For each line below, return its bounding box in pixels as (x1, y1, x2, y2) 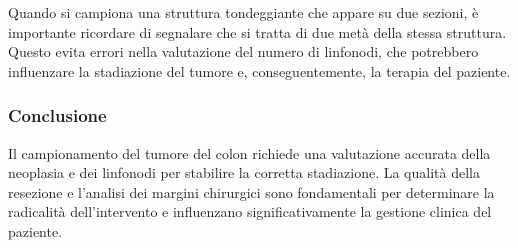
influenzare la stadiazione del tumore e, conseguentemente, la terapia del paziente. (8, 60, 511, 81)
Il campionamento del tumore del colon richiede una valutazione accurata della (8, 142, 491, 163)
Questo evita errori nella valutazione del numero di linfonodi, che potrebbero (8, 41, 479, 62)
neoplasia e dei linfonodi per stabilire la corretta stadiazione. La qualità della (8, 162, 480, 183)
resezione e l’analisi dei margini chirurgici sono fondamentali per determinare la (8, 181, 495, 202)
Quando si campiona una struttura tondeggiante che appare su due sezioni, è (8, 2, 479, 22)
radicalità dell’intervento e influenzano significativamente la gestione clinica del (8, 201, 492, 222)
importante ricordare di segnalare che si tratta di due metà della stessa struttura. (8, 21, 507, 42)
